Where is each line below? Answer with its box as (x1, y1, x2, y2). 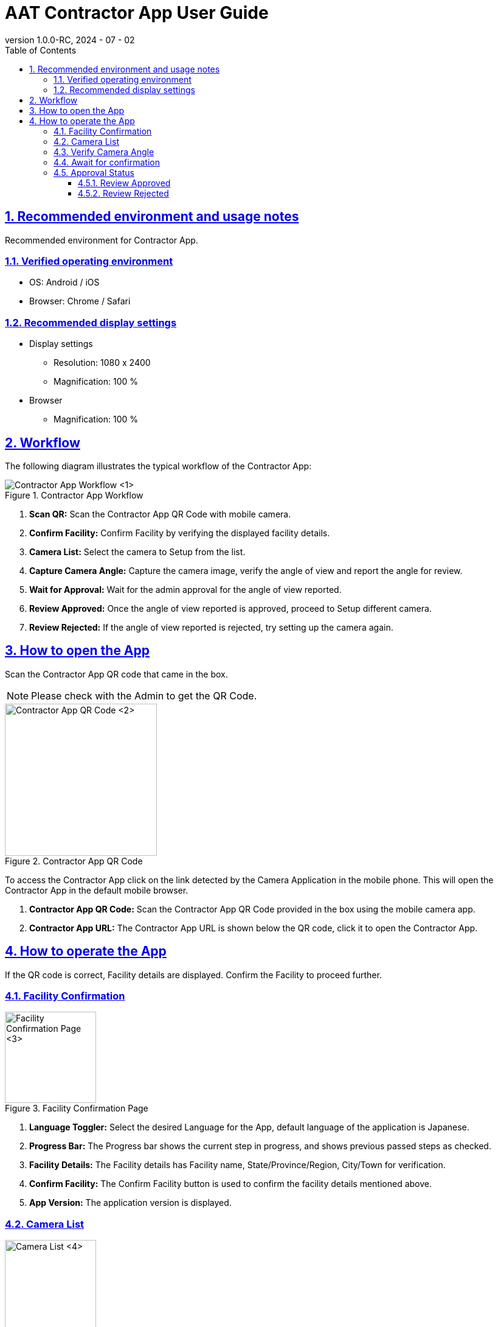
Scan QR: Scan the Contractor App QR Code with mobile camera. (29, 508, 291, 519)
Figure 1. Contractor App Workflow (5, 489, 144, 500)
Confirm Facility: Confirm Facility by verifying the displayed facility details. (29, 527, 330, 538)
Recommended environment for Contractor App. (5, 234, 198, 245)
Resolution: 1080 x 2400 (54, 357, 151, 368)
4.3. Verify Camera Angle (54, 146, 154, 157)
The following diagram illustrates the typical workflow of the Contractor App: (5, 460, 312, 471)
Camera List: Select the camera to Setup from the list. (29, 546, 246, 557)
